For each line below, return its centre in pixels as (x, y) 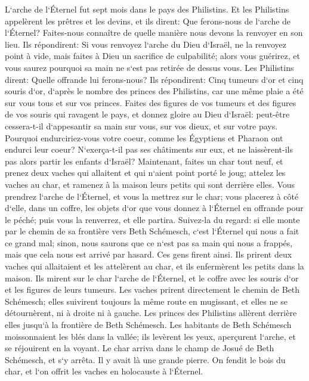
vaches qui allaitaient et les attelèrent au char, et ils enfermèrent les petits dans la (154, 266)
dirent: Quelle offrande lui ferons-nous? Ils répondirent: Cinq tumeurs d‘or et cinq (154, 79)
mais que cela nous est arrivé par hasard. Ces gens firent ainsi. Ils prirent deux (149, 254)
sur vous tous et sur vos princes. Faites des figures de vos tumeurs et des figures (151, 102)
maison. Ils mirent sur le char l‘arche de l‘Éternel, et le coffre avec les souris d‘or (152, 278)
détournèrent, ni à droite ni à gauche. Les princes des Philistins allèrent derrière (151, 313)
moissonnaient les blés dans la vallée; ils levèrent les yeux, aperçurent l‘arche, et (150, 336)
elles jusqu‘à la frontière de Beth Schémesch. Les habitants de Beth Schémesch (148, 325)
